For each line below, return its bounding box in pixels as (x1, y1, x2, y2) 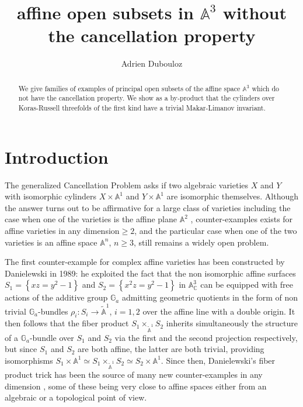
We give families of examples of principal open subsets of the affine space (18, 83, 241, 93)
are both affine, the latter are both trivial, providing (78, 343, 264, 355)
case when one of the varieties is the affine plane (5, 213, 177, 225)
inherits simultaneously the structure (166, 317, 298, 329)
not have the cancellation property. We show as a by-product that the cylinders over (18, 93, 275, 103)
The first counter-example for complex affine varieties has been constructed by (5, 256, 285, 268)
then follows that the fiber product (5, 317, 129, 329)
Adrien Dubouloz (121, 57, 183, 70)
